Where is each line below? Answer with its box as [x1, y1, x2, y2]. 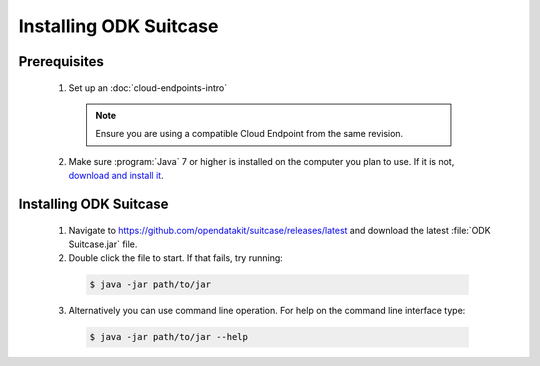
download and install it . [68, 170, 164, 182]
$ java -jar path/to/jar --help [89, 331, 249, 343]
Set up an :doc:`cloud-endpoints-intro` [68, 81, 228, 94]
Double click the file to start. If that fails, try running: [68, 252, 284, 264]
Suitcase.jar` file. [68, 238, 138, 250]
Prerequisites [18, 53, 104, 70]
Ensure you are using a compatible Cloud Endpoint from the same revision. [95, 128, 404, 140]
